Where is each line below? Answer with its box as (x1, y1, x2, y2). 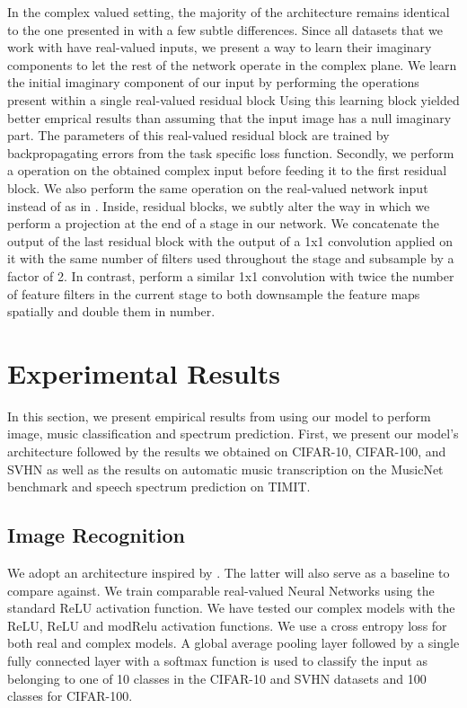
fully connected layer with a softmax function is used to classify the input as (7, 650, 427, 669)
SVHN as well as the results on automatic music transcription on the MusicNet (7, 459, 444, 478)
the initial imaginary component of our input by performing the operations (7, 73, 419, 92)
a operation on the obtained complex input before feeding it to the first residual (7, 161, 447, 180)
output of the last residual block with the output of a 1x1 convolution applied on (7, 231, 454, 250)
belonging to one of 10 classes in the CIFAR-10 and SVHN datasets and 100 (7, 668, 427, 687)
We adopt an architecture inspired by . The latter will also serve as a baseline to (7, 562, 450, 581)
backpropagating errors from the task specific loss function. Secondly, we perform (7, 143, 454, 162)
